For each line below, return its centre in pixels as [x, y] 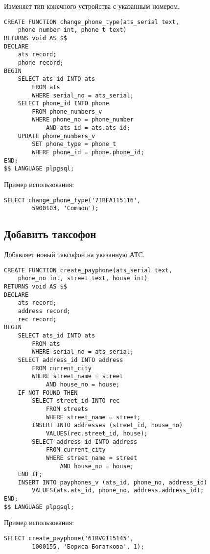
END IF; [30, 474]
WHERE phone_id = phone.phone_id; [88, 153]
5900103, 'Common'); [65, 208]
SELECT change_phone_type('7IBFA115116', [72, 200]
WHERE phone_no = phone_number [83, 120]
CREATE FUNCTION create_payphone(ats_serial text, [88, 270]
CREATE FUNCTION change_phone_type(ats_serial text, [92, 22]
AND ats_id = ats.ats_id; [88, 128]
